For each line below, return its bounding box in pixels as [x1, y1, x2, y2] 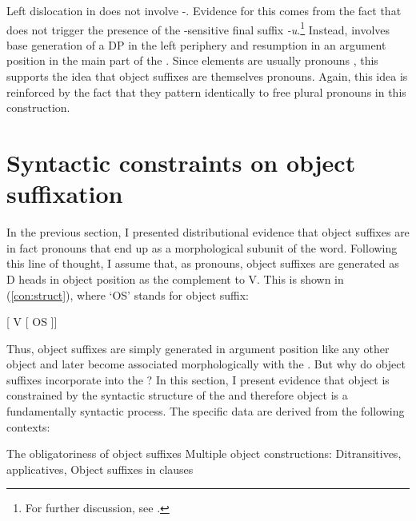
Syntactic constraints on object [6, 146, 356, 178]
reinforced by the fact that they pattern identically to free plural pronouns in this [6, 83, 406, 100]
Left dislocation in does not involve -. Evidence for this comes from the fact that [6, 2, 402, 18]
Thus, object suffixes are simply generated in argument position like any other [6, 340, 390, 356]
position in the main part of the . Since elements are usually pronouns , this [6, 52, 378, 69]
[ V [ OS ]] [6, 313, 58, 330]
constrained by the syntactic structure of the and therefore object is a [6, 387, 348, 404]
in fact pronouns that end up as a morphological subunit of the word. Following [6, 239, 398, 256]
